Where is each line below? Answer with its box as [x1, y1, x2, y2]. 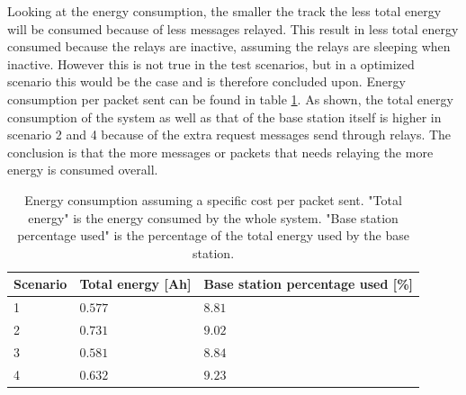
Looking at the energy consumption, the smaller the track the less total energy [7, 2, 442, 20]
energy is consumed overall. [7, 160, 158, 179]
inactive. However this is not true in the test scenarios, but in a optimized [7, 54, 415, 73]
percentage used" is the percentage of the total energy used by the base [17, 226, 409, 245]
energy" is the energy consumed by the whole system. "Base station [28, 208, 399, 227]
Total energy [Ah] [79, 274, 192, 293]
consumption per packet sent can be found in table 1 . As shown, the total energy [7, 89, 453, 108]
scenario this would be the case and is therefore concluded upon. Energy [7, 72, 406, 91]
